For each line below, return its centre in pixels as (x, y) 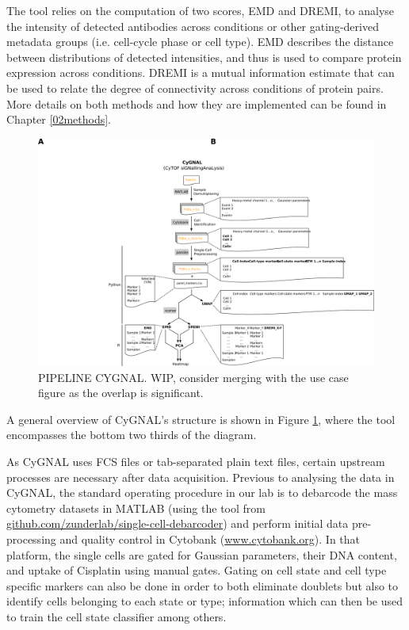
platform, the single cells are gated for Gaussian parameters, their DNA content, (202, 554)
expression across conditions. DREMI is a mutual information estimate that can (201, 73)
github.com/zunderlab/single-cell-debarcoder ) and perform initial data (178, 523)
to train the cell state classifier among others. (117, 617)
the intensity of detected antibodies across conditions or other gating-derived (193, 26)
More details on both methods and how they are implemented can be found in (197, 103)
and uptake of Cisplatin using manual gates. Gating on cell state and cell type (197, 570)
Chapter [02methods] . (59, 119)
